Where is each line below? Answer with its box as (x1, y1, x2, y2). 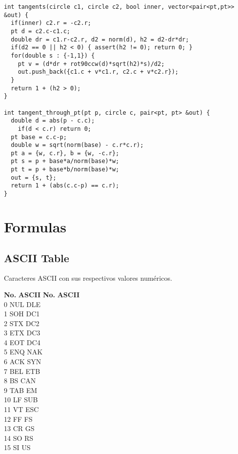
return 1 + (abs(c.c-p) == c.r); (11, 182, 119, 189)
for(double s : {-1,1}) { (11, 52, 95, 59)
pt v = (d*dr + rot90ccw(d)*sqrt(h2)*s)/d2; (18, 60, 165, 67)
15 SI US (4, 442, 31, 453)
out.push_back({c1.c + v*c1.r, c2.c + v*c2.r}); (18, 68, 178, 76)
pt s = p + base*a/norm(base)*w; (11, 158, 119, 165)
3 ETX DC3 (4, 328, 40, 338)
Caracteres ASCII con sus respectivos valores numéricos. (4, 273, 172, 283)
